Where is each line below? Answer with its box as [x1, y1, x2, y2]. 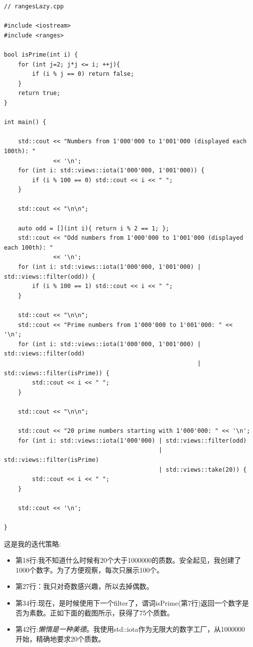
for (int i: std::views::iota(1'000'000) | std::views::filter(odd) [18, 437, 247, 444]
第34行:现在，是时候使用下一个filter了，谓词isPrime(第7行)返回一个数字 [15, 598, 242, 608]
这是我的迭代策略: [4, 538, 61, 549]
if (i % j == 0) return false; [32, 70, 134, 78]
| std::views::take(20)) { [159, 466, 247, 473]
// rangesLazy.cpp [4, 3, 64, 10]
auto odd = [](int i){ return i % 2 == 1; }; [18, 225, 169, 232]
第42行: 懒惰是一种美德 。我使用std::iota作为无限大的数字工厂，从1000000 [15, 624, 245, 634]
